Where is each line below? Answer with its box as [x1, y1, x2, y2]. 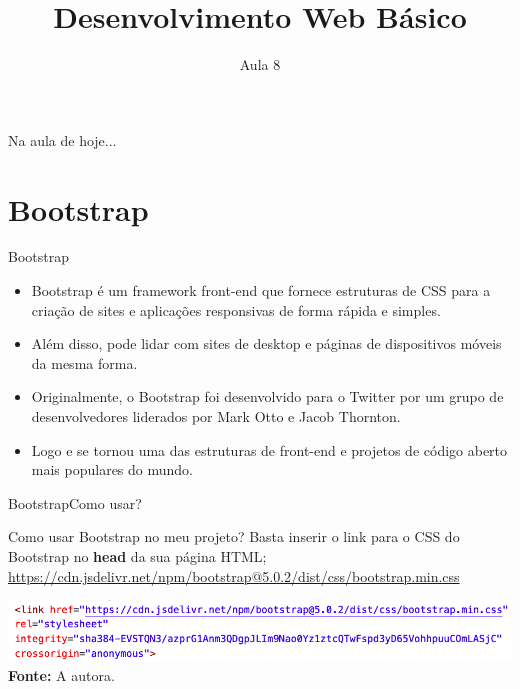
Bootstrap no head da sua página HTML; [8, 545, 267, 566]
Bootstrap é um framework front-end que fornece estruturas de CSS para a [31, 280, 491, 301]
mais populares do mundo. [31, 459, 194, 480]
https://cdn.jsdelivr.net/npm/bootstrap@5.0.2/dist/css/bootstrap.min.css [8, 565, 460, 586]
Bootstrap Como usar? [8, 492, 142, 513]
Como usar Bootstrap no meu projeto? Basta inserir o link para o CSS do [8, 526, 460, 547]
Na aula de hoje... [8, 129, 117, 150]
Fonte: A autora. [8, 665, 115, 686]
